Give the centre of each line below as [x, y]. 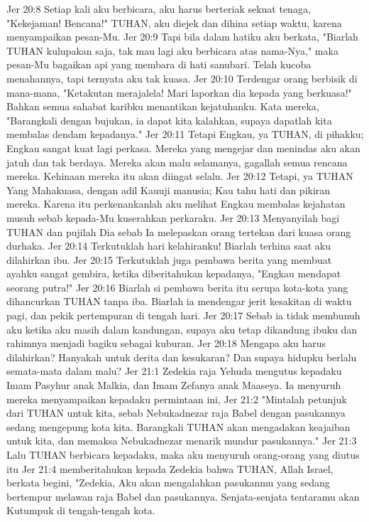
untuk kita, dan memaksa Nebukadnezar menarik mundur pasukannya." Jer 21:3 [182, 441]
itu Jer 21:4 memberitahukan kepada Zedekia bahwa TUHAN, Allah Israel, [170, 468]
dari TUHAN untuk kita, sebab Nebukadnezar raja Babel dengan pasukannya [176, 413]
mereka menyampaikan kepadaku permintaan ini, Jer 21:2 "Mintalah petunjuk [177, 399]
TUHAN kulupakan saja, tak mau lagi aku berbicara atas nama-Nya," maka [172, 50]
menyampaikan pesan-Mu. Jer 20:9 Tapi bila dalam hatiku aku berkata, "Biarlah [182, 37]
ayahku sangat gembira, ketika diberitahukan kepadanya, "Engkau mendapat [174, 273]
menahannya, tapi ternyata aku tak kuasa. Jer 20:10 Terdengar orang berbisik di [182, 78]
